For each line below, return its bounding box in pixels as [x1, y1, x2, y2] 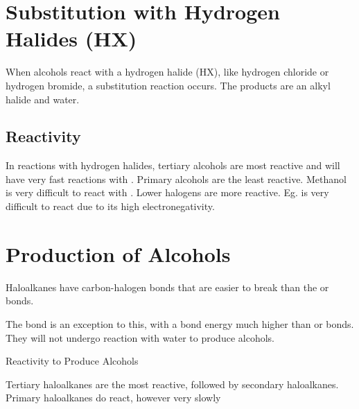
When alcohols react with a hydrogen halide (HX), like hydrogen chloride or [6, 64, 329, 79]
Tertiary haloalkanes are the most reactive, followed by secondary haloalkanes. [6, 376, 339, 391]
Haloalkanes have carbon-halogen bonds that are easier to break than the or [6, 279, 329, 294]
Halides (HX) [6, 24, 137, 53]
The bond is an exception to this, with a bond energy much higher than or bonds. [6, 316, 354, 331]
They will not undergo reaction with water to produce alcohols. [6, 330, 274, 345]
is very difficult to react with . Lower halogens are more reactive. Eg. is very [6, 185, 329, 200]
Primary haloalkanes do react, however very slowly [6, 390, 221, 405]
